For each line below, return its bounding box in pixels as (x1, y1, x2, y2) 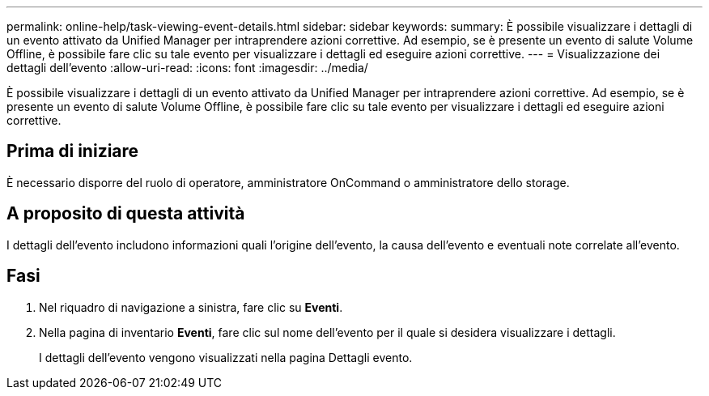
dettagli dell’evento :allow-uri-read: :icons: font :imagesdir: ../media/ (6, 61, 368, 75)
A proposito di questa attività (6, 203, 245, 224)
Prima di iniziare (6, 141, 139, 162)
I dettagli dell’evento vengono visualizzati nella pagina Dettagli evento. (39, 350, 413, 364)
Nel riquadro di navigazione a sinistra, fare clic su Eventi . (39, 300, 343, 314)
